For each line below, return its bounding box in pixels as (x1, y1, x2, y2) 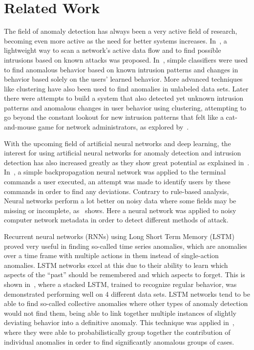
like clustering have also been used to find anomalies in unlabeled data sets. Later (4, 83, 249, 93)
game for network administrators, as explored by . (38, 122, 189, 132)
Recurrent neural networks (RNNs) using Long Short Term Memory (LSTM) (4, 231, 234, 241)
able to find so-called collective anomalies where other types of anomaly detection (4, 298, 248, 308)
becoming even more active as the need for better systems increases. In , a (4, 35, 227, 45)
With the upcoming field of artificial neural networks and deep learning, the (4, 138, 231, 148)
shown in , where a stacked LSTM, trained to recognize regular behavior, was (4, 279, 237, 289)
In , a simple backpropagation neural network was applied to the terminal (4, 167, 226, 177)
